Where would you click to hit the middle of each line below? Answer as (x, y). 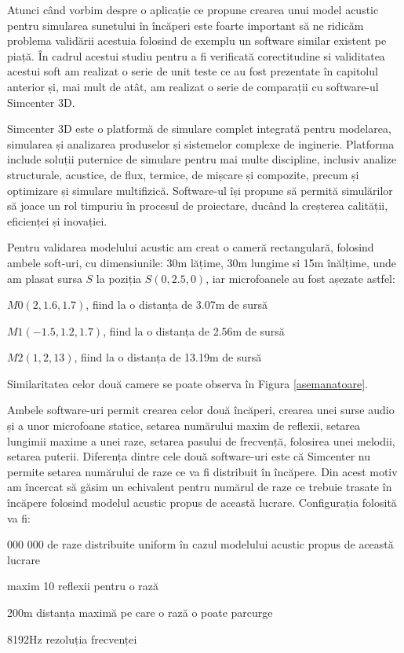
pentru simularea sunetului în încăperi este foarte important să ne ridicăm (186, 25)
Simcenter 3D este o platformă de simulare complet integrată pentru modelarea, (199, 128)
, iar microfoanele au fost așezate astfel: (300, 278)
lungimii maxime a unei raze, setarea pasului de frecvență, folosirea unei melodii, (201, 440)
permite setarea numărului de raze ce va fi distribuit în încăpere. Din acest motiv (202, 471)
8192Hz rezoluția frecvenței (72, 638)
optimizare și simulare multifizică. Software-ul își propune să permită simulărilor (200, 190)
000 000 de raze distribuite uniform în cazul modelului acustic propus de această (200, 544)
